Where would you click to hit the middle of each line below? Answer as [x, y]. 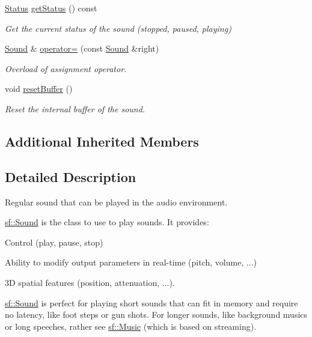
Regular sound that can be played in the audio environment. [116, 202]
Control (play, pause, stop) [54, 242]
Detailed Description [71, 176]
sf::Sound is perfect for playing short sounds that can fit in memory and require [151, 302]
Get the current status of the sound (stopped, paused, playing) [118, 28]
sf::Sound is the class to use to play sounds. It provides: [107, 222]
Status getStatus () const [51, 8]
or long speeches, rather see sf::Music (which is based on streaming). [131, 326]
